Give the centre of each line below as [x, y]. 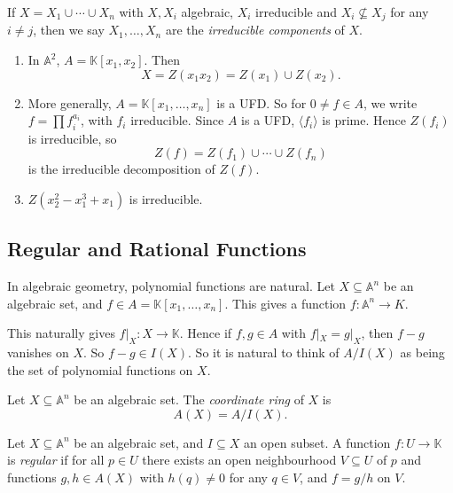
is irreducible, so [72, 138]
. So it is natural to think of [264, 352]
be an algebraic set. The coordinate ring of [189, 399]
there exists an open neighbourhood [239, 460]
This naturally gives [61, 333]
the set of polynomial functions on [100, 369]
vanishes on [38, 352]
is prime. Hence [364, 120]
